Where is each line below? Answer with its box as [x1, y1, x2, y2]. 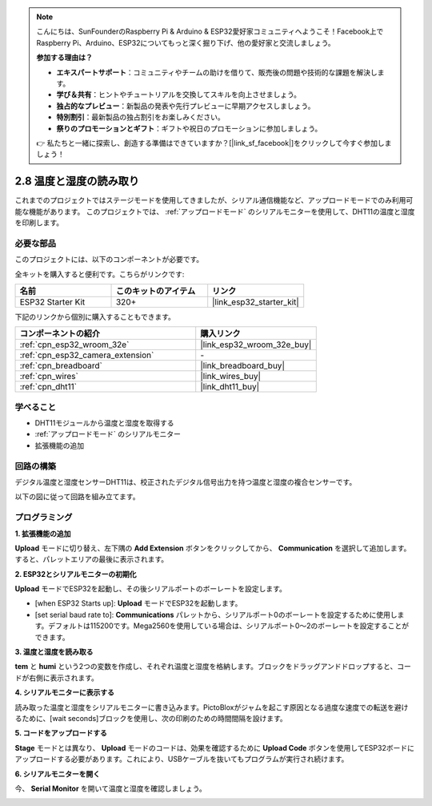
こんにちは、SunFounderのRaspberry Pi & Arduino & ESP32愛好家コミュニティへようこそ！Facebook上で [36, 26, 384, 36]
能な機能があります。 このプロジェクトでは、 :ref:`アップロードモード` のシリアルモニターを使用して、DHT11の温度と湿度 [14, 207, 415, 216]
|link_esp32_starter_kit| [212, 296, 299, 308]
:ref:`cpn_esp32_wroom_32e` [19, 339, 130, 350]
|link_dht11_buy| [200, 381, 260, 393]
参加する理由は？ [36, 53, 93, 62]
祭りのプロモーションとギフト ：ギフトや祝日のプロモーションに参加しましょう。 [56, 123, 322, 133]
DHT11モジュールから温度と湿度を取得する [34, 418, 174, 428]
